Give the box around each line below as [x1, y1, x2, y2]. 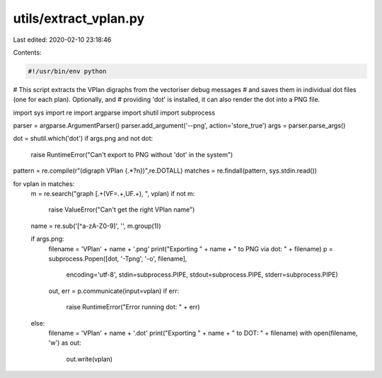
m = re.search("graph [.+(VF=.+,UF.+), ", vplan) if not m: [30, 190, 195, 198]
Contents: [13, 48, 42, 57]
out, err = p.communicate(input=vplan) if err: [48, 287, 180, 295]
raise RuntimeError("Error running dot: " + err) [66, 303, 201, 311]
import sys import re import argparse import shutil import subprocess [13, 108, 216, 117]
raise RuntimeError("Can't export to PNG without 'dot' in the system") [30, 150, 233, 159]
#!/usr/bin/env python [28, 67, 107, 75]
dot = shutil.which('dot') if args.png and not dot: [13, 134, 154, 143]
